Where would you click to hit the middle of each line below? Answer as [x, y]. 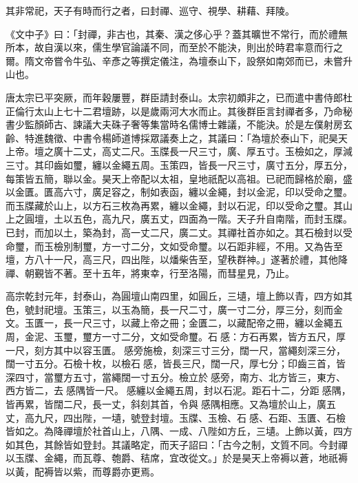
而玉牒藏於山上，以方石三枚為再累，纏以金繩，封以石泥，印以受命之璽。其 [174, 205]
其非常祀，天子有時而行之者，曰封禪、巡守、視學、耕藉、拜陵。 [150, 10]
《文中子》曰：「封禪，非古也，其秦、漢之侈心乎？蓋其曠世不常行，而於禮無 [177, 33]
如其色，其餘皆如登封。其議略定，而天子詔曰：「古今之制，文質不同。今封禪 [177, 444]
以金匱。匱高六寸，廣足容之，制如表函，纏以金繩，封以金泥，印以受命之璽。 [179, 192]
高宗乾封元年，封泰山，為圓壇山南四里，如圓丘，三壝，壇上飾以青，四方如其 [179, 296]
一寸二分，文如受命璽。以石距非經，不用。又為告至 [227, 246]
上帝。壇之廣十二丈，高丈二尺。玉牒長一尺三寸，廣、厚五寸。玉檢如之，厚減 [179, 151]
